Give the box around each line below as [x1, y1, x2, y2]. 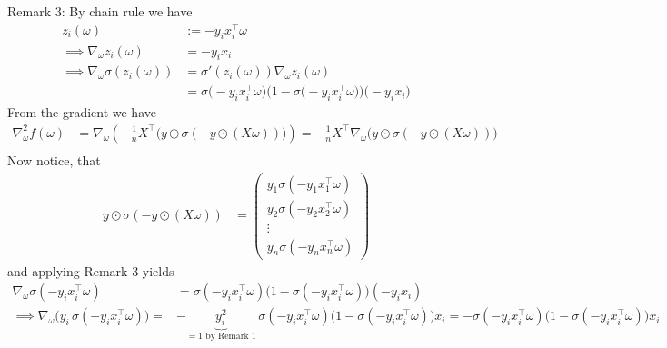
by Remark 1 [205, 332, 256, 342]
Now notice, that [7, 150, 101, 169]
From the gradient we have [7, 103, 156, 122]
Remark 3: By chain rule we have [7, 2, 193, 20]
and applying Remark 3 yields [7, 261, 174, 280]
